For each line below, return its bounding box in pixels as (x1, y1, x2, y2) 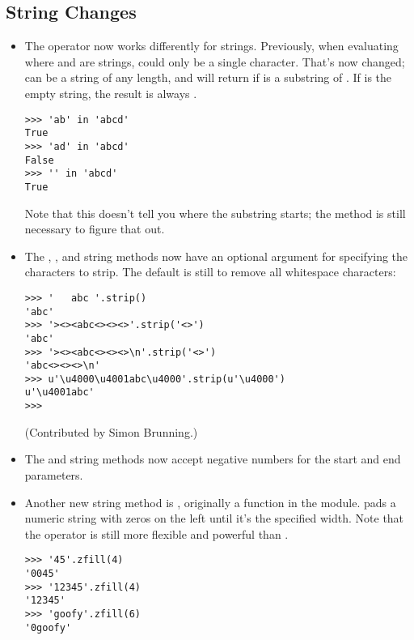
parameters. (24, 466, 83, 483)
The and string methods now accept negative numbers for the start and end (24, 450, 401, 467)
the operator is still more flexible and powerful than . (24, 525, 289, 542)
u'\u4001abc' (24, 386, 95, 399)
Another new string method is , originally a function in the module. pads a (24, 493, 396, 510)
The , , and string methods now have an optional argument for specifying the (24, 247, 408, 264)
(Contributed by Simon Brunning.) (24, 423, 198, 440)
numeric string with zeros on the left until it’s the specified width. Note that (24, 510, 404, 527)
